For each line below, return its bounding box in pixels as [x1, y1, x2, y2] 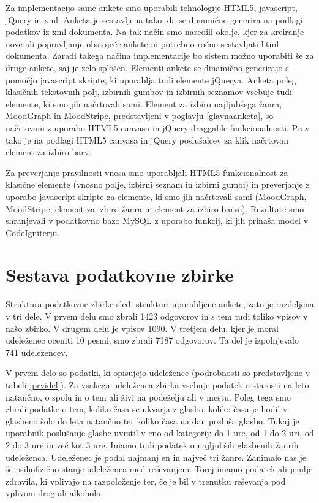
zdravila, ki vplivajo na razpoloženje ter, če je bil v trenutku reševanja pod [6, 474, 286, 487]
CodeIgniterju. [6, 226, 60, 239]
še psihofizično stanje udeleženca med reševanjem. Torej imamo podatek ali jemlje [6, 463, 313, 475]
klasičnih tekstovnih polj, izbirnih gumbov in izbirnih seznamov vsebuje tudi [6, 85, 292, 98]
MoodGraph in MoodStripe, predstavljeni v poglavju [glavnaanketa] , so [6, 109, 274, 122]
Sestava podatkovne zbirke [6, 262, 234, 287]
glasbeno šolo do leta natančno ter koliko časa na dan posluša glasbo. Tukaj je [6, 414, 299, 427]
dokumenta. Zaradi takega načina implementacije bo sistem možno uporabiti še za [6, 49, 314, 62]
